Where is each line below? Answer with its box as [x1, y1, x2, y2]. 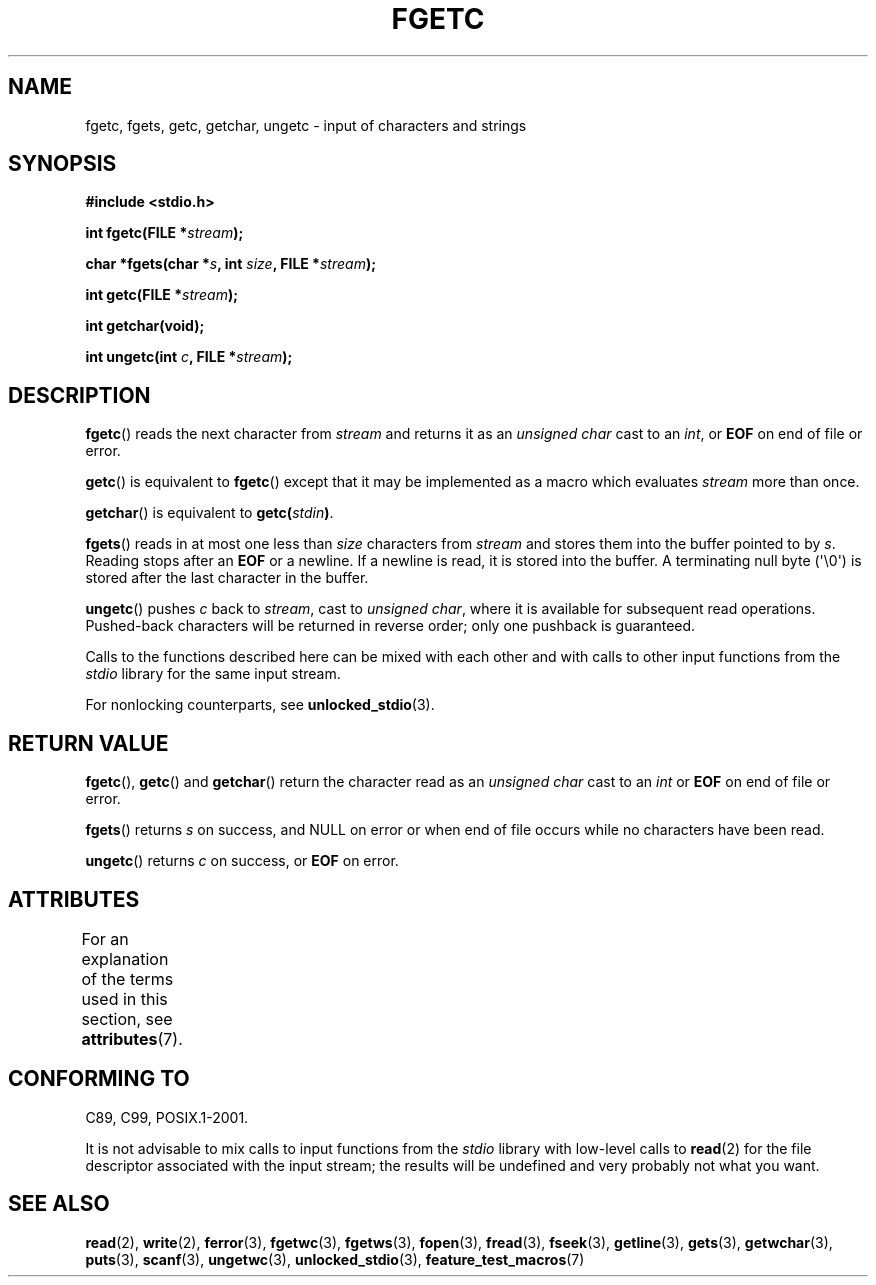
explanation [81, 948, 169, 969]
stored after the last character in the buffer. [85, 569, 369, 587]
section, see [81, 1008, 173, 1029]
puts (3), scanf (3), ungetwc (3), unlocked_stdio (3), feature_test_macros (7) [85, 1250, 585, 1268]
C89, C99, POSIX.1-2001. [85, 1108, 249, 1126]
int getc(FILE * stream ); [85, 286, 239, 304]
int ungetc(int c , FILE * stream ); [85, 348, 293, 366]
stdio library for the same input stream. [85, 665, 341, 683]
